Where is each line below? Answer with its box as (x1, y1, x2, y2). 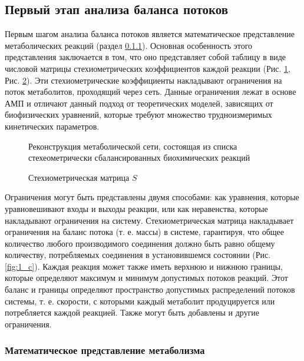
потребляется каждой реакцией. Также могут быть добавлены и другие (5, 306, 260, 319)
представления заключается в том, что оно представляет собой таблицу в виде (5, 51, 286, 63)
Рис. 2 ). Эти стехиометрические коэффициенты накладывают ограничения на (5, 74, 282, 86)
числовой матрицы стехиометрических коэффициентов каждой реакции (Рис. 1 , (5, 62, 290, 74)
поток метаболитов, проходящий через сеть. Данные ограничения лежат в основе (5, 85, 296, 98)
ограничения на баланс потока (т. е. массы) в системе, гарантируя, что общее (5, 226, 285, 238)
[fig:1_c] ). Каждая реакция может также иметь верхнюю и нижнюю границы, (5, 260, 283, 272)
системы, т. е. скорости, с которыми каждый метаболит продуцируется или (5, 294, 275, 307)
